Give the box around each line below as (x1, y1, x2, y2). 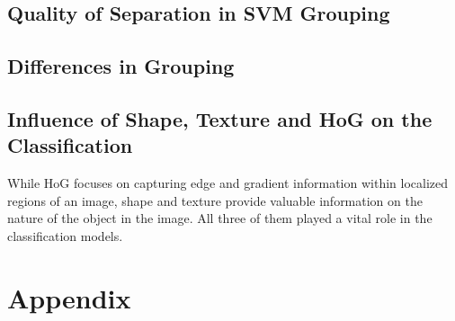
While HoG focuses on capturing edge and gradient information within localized (7, 174, 449, 192)
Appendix (7, 279, 131, 316)
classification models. (7, 226, 123, 245)
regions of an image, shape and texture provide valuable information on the (7, 191, 423, 210)
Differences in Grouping (7, 52, 235, 80)
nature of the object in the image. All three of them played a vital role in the (7, 209, 433, 227)
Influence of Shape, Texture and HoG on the (7, 104, 433, 132)
